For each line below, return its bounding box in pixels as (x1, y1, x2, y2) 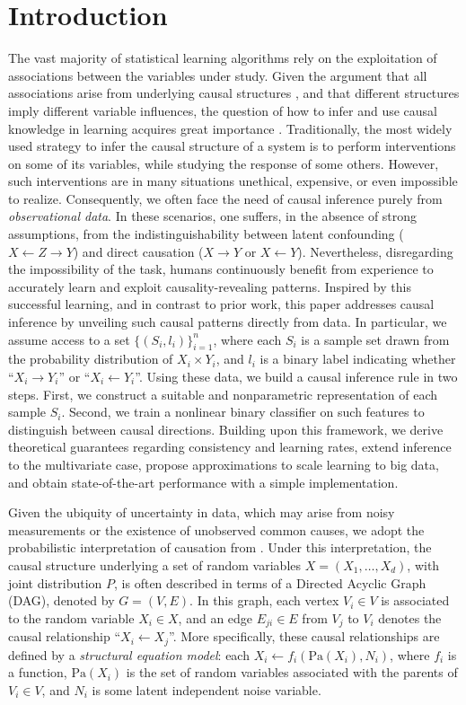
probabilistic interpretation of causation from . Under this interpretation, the (8, 538, 432, 557)
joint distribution (8, 573, 102, 592)
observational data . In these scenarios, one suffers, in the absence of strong (8, 207, 418, 225)
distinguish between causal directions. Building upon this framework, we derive (8, 419, 444, 438)
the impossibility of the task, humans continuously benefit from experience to (8, 260, 434, 278)
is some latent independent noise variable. (92, 680, 321, 699)
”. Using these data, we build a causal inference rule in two (135, 367, 458, 386)
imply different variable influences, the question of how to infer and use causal (8, 101, 437, 119)
